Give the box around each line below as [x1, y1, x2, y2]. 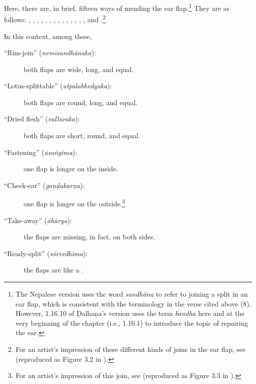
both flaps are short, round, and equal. [24, 130, 140, 141]
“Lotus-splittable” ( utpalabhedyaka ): [4, 80, 112, 91]
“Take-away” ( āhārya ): [4, 215, 72, 225]
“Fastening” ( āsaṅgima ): [4, 147, 77, 157]
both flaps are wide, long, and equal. [24, 64, 134, 74]
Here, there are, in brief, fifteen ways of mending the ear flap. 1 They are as [4, 1, 230, 13]
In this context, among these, [4, 31, 92, 41]
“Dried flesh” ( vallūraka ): [4, 114, 80, 124]
